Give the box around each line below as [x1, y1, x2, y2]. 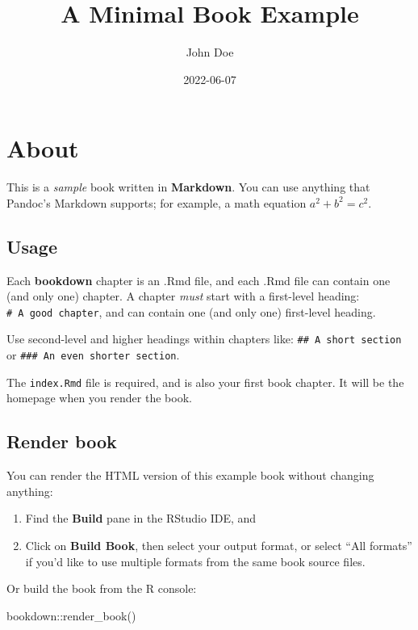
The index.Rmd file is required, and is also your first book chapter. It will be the [6, 373, 404, 390]
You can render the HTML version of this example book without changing [6, 467, 374, 484]
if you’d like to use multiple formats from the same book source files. [25, 552, 366, 569]
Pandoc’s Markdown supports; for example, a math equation [6, 194, 307, 211]
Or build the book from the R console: [6, 580, 197, 597]
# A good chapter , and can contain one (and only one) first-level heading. [6, 303, 376, 320]
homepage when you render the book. [6, 389, 192, 406]
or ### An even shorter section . [6, 346, 180, 363]
